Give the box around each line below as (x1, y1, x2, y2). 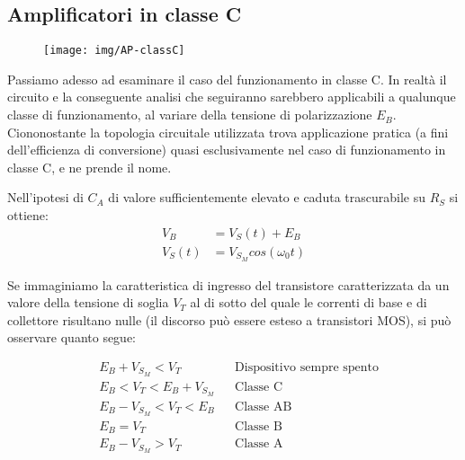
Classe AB (235, 400, 292, 413)
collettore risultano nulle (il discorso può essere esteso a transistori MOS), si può (7, 310, 452, 329)
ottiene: (7, 206, 49, 225)
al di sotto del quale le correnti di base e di (190, 293, 427, 312)
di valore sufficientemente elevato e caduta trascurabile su (108, 188, 425, 207)
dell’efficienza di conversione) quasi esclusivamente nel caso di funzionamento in (7, 140, 446, 159)
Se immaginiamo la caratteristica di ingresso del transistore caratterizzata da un (7, 275, 450, 294)
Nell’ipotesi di (7, 188, 84, 207)
